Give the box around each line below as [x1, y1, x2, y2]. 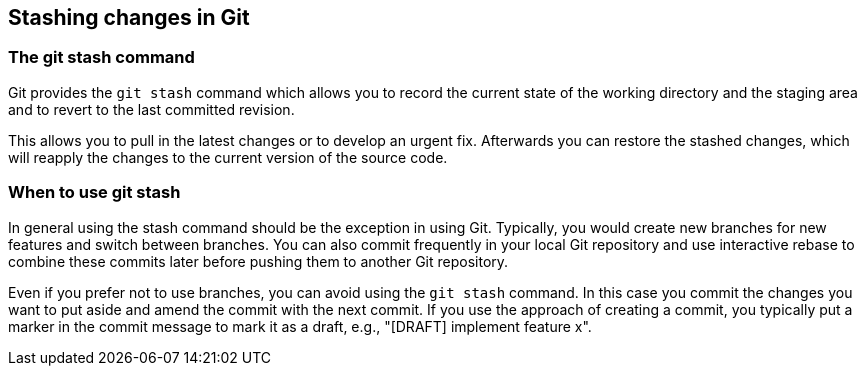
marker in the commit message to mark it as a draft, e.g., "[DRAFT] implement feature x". [8, 317, 592, 335]
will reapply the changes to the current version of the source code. [8, 148, 448, 166]
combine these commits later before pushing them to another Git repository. [8, 252, 509, 270]
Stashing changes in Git [8, 5, 250, 30]
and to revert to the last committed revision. [8, 100, 295, 118]
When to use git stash [8, 182, 181, 203]
